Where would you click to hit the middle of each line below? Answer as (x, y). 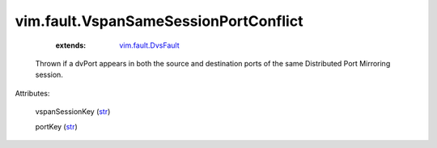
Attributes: (32, 93)
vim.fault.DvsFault (149, 45)
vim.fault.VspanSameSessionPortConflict (159, 21)
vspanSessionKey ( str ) (73, 112)
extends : (71, 45)
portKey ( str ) (57, 126)
